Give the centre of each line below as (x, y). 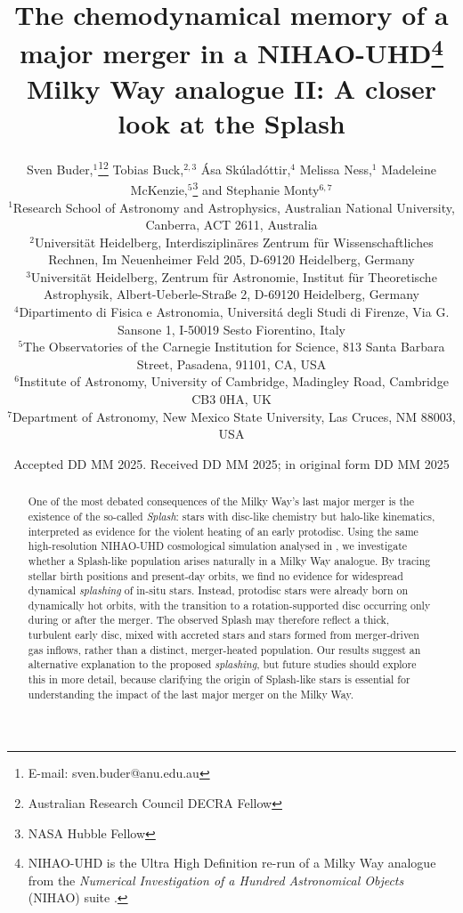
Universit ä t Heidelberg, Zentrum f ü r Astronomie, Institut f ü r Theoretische (234, 276)
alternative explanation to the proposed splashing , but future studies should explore (222, 664)
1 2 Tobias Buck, (141, 168)
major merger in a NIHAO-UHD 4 (231, 51)
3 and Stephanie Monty (256, 188)
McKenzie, (159, 189)
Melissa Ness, (336, 169)
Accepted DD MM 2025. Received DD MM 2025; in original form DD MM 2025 (231, 463)
